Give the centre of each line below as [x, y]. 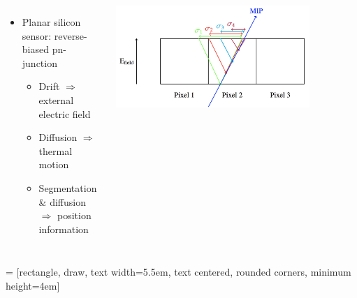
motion [54, 164]
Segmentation [68, 187]
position [74, 215]
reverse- [71, 35]
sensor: [37, 35]
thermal [56, 150]
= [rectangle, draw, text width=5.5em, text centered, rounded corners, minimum [178, 272]
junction [39, 62]
